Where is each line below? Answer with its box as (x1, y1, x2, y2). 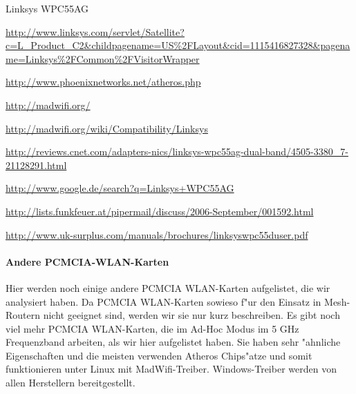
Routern (6, 308, 41, 322)
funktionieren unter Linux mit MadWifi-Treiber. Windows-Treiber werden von (6, 362, 337, 376)
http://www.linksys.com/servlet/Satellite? (6, 24, 185, 39)
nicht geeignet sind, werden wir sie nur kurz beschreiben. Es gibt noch (43, 308, 340, 322)
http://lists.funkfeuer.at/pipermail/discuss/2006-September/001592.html (6, 204, 314, 218)
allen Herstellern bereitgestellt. (6, 375, 135, 390)
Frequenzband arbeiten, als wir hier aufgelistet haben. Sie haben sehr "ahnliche (6, 335, 341, 349)
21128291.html (6, 157, 67, 172)
